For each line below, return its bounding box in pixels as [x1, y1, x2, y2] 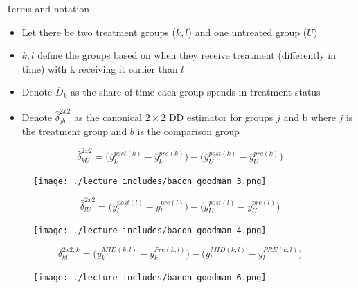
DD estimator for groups [168, 109, 274, 124]
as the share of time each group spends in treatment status [70, 84, 321, 99]
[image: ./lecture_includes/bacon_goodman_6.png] [33, 273, 267, 283]
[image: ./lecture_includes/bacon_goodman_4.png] [33, 226, 267, 236]
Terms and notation [6, 1, 90, 15]
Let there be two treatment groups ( [21, 24, 176, 39]
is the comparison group [137, 124, 240, 138]
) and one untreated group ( [188, 24, 307, 39]
